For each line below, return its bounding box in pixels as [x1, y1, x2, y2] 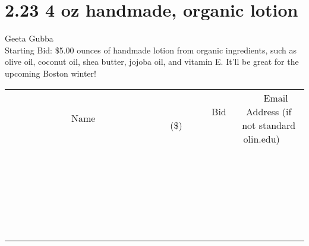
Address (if [246, 104, 292, 118]
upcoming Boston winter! [5, 67, 96, 79]
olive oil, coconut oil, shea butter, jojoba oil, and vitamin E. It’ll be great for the [5, 55, 299, 68]
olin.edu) [243, 131, 280, 146]
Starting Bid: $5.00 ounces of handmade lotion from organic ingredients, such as [5, 43, 297, 56]
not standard [242, 118, 296, 132]
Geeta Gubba [5, 32, 53, 45]
